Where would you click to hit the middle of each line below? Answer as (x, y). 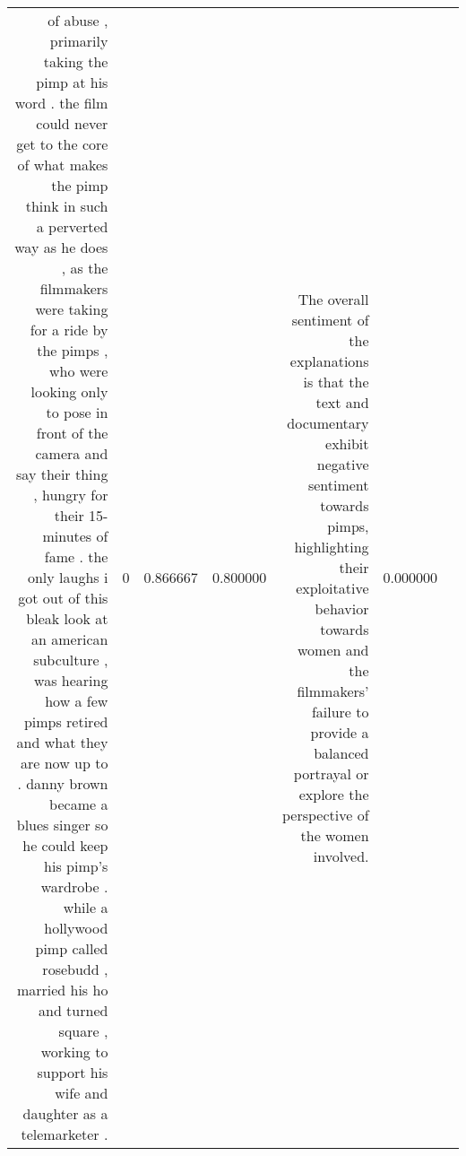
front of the (72, 433)
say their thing (62, 474)
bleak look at (67, 618)
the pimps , (73, 350)
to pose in (77, 412)
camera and (72, 453)
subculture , (71, 660)
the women (335, 835)
